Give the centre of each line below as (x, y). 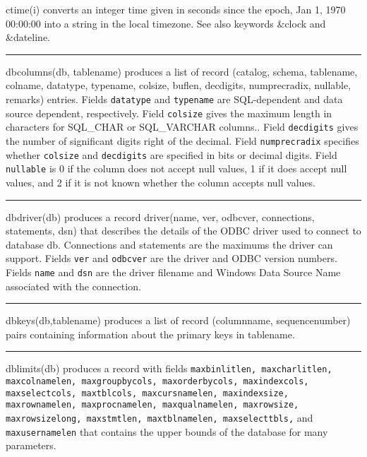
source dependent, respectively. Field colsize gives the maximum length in (169, 113)
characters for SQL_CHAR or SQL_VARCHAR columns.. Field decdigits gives (182, 127)
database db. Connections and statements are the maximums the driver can (169, 244)
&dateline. (28, 37)
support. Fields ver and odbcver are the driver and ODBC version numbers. (172, 258)
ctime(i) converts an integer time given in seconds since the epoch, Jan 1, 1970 (176, 9)
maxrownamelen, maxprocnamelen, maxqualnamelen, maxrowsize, (152, 405)
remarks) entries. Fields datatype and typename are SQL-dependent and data (174, 99)
